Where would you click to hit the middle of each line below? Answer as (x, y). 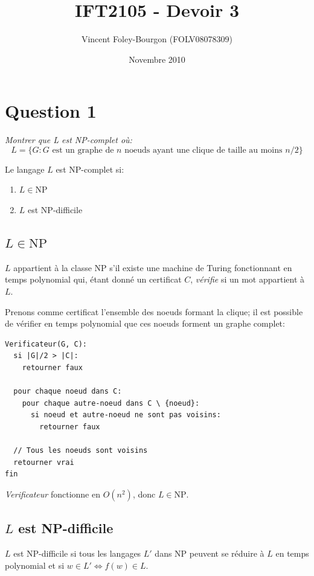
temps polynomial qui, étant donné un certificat (93, 279)
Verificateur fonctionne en (53, 494)
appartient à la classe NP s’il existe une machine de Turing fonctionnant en (153, 267)
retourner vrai (44, 462)
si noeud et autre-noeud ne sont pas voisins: (126, 415)
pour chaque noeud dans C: (68, 392)
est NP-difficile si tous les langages (77, 553)
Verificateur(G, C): (46, 344)
